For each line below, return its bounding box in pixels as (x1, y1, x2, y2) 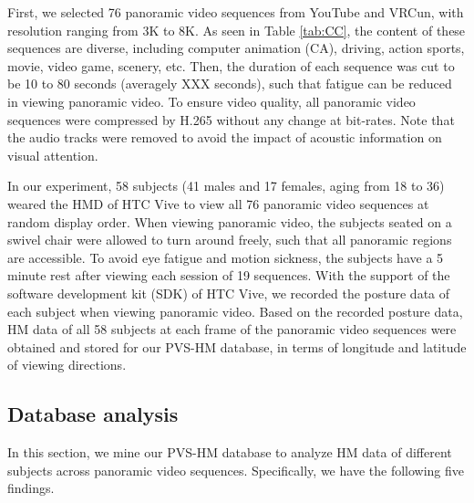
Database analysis (7, 400, 179, 428)
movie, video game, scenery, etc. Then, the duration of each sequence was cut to (7, 56, 455, 75)
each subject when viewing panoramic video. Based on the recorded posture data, (7, 301, 463, 320)
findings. (7, 478, 55, 498)
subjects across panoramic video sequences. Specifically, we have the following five (7, 460, 465, 479)
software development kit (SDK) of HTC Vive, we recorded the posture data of (7, 283, 450, 302)
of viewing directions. (7, 355, 127, 374)
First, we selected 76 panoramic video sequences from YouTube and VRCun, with (7, 3, 464, 21)
